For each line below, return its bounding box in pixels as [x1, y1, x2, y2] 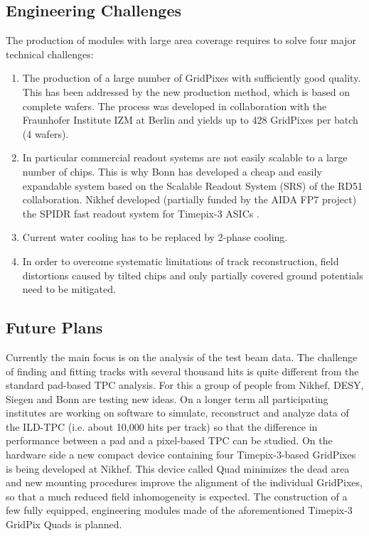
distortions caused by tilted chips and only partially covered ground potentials [22, 267, 363, 282]
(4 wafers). [22, 126, 69, 141]
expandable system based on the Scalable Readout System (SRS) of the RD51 [22, 178, 363, 193]
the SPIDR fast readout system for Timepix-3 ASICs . [22, 205, 260, 220]
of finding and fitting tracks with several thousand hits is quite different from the [6, 363, 359, 378]
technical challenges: [6, 46, 94, 61]
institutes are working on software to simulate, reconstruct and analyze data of [6, 405, 349, 420]
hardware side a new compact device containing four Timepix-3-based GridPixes [6, 447, 356, 462]
